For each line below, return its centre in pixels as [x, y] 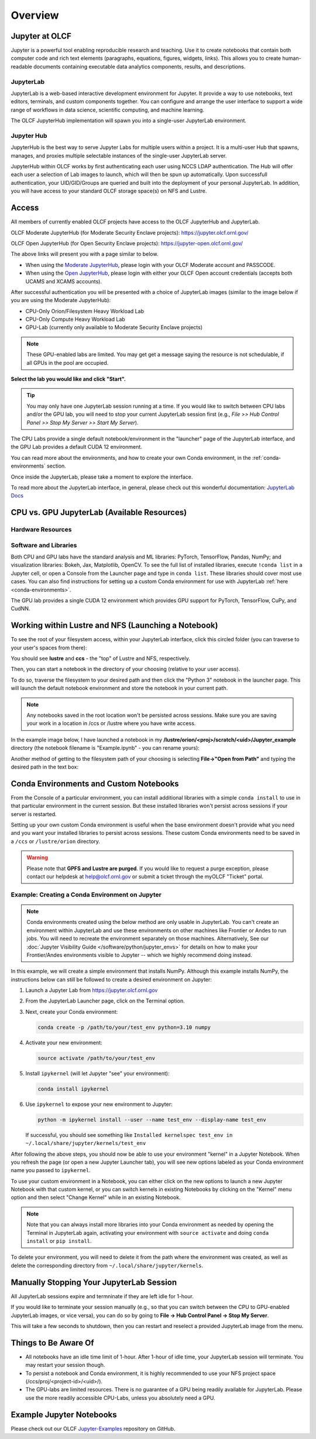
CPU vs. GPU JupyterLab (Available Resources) [99, 512]
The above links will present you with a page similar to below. [85, 254]
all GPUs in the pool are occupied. [68, 363]
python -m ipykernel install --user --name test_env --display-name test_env [152, 1120]
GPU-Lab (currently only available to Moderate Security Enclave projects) [114, 327]
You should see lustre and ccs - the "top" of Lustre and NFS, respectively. [100, 658]
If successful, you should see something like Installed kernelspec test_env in [129, 1135]
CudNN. [20, 609]
